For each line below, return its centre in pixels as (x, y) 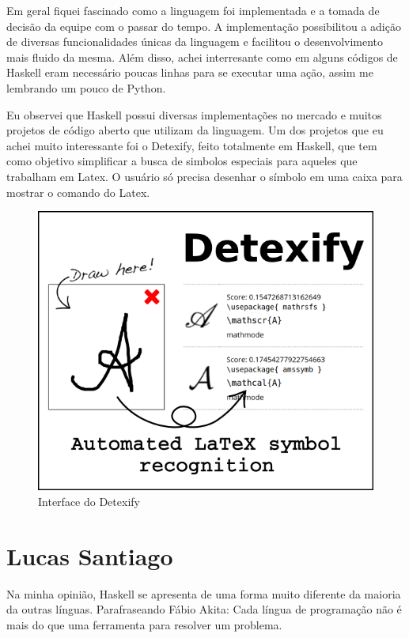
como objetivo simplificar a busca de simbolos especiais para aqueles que (182, 161)
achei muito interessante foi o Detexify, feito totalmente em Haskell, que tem (192, 145)
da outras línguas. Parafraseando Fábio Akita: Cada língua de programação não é (204, 609)
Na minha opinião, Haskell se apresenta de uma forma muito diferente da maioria (204, 593)
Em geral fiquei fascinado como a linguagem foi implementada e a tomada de (193, 10)
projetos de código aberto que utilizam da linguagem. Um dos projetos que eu (195, 130)
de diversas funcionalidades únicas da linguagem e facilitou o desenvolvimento (195, 42)
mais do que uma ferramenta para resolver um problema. (144, 624)
